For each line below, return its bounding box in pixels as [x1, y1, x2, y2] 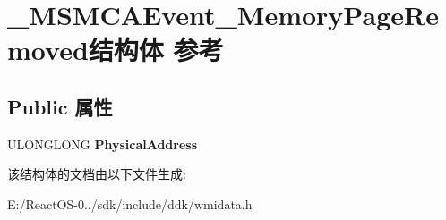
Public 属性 [7, 92, 113, 120]
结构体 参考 [88, 31, 224, 68]
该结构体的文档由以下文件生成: [7, 165, 186, 183]
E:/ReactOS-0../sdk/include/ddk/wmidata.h [7, 194, 253, 213]
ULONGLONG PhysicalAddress [7, 134, 198, 153]
